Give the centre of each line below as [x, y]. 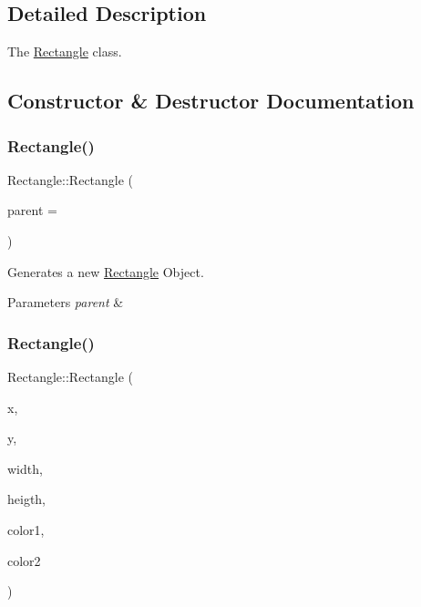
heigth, [27, 499]
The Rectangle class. [65, 51]
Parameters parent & [66, 302]
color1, [26, 529]
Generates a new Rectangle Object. [106, 271]
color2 [24, 560]
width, [25, 468]
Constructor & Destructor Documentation [211, 101]
